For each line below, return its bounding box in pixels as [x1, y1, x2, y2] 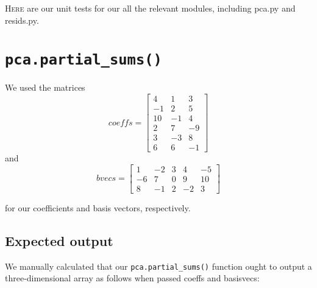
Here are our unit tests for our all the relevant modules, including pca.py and [5, 2, 296, 14]
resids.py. [5, 13, 39, 26]
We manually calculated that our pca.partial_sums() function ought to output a [5, 259, 312, 272]
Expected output [5, 231, 113, 250]
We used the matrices [5, 81, 85, 94]
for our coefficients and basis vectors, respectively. [5, 201, 191, 214]
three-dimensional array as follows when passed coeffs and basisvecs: [5, 272, 260, 284]
